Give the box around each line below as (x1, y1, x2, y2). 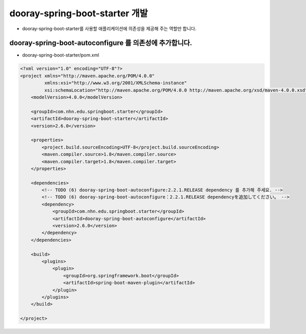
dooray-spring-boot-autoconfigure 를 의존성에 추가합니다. (9, 39, 192, 47)
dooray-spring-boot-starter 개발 (9, 8, 148, 19)
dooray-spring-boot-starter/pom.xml (22, 52, 99, 58)
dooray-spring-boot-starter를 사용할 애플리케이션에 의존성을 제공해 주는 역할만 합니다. (22, 25, 196, 32)
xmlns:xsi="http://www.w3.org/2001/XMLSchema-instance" (44, 80, 187, 86)
